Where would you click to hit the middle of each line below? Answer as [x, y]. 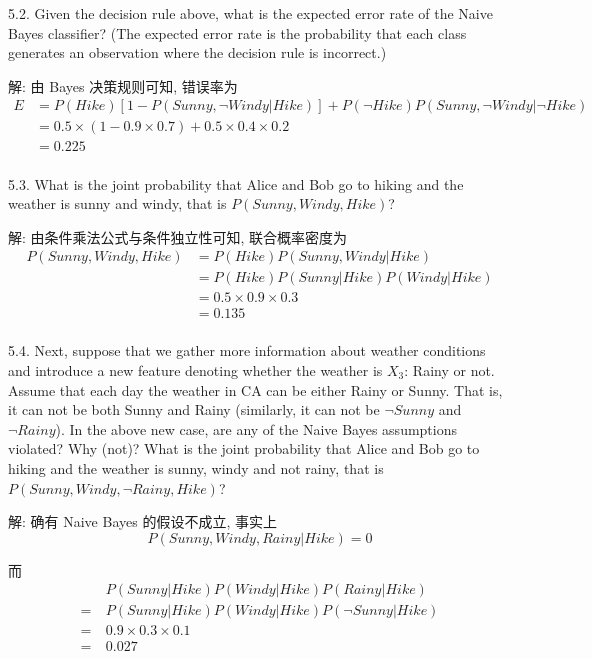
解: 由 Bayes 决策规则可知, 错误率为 [123, 85]
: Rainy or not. [449, 370]
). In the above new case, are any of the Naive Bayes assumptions [256, 428]
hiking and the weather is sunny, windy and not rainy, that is [196, 468]
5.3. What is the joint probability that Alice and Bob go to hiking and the [236, 183]
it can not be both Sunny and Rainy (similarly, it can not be [194, 409]
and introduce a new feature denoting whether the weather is [195, 370]
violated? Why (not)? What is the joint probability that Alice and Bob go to [244, 448]
